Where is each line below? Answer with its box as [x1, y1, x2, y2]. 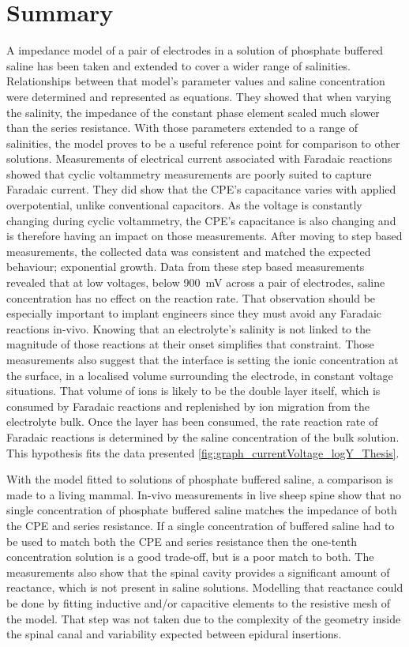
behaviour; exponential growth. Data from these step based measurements [6, 258, 365, 275]
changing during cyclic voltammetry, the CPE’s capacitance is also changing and [6, 212, 396, 228]
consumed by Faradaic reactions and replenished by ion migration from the [6, 397, 370, 414]
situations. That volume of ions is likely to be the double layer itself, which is [6, 382, 381, 399]
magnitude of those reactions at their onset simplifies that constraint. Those [6, 336, 374, 352]
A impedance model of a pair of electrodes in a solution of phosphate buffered [6, 42, 384, 58]
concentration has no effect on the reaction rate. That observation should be [6, 289, 376, 306]
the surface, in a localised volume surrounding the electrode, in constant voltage [6, 367, 393, 383]
